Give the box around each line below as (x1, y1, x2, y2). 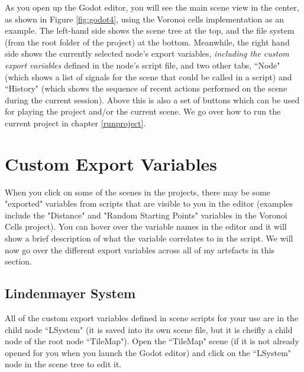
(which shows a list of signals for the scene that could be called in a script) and (5, 70, 292, 83)
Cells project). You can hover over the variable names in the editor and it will (5, 220, 287, 233)
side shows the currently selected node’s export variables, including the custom (5, 47, 289, 60)
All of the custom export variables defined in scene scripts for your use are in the (5, 312, 299, 324)
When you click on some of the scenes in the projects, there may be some (5, 185, 270, 198)
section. (5, 255, 32, 267)
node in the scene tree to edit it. (5, 358, 122, 370)
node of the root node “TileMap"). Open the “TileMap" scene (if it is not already (5, 335, 299, 347)
